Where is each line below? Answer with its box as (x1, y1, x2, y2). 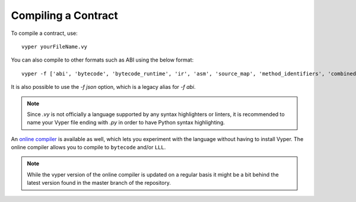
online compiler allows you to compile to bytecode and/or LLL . (11, 144, 166, 151)
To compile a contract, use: (11, 30, 78, 37)
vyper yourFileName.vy (21, 43, 88, 50)
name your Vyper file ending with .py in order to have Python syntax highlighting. (27, 119, 225, 126)
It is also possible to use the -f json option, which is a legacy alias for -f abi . (11, 84, 196, 91)
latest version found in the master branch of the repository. (27, 179, 171, 187)
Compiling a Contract (11, 9, 119, 22)
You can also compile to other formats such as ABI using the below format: (11, 56, 194, 63)
